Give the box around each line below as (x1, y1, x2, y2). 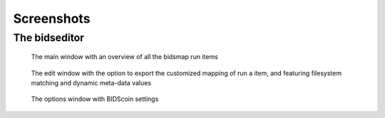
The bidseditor (13, 31, 85, 44)
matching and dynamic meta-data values (31, 78, 152, 87)
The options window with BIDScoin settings (31, 95, 159, 103)
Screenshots (13, 11, 91, 26)
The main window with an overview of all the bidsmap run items (31, 53, 219, 61)
